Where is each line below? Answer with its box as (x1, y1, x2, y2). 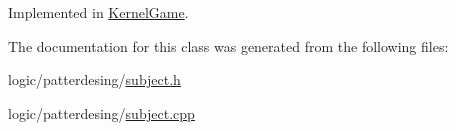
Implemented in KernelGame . (8, 2, 189, 22)
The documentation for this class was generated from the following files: (8, 35, 449, 56)
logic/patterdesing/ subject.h (8, 69, 181, 90)
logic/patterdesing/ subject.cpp (8, 102, 195, 123)
